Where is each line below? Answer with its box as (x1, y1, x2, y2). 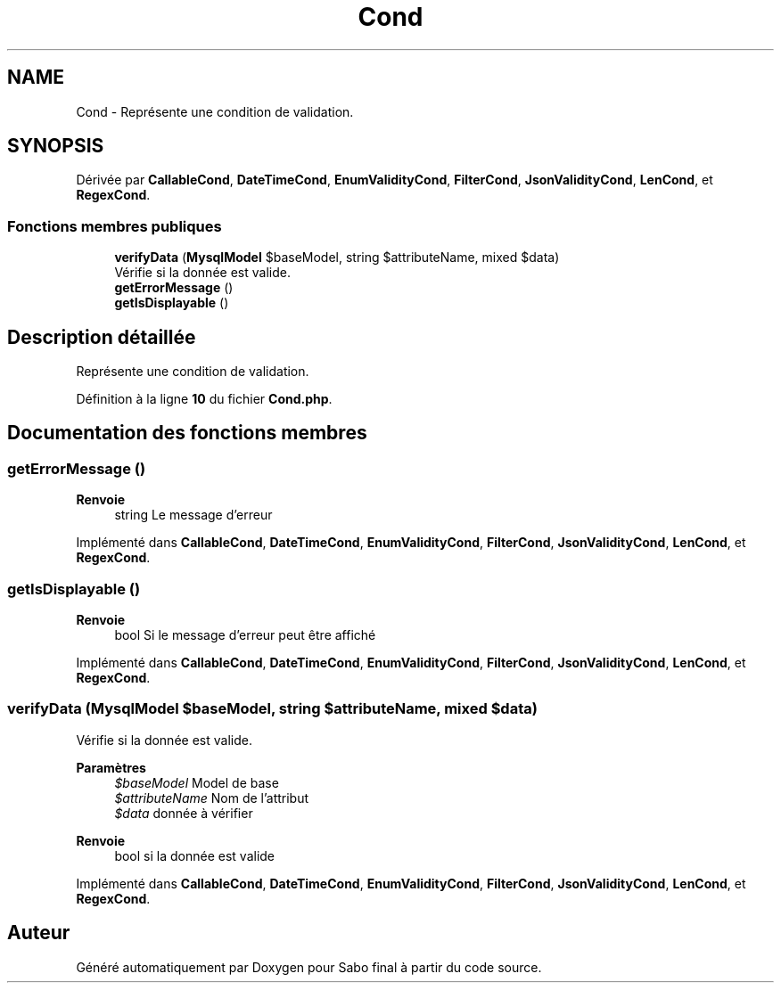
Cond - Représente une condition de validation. (76, 103, 354, 119)
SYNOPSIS (7, 135, 104, 158)
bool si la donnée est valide (114, 847, 275, 863)
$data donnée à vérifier (114, 805, 253, 821)
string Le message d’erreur (114, 507, 273, 523)
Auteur (7, 921, 70, 945)
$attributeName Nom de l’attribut (114, 790, 309, 806)
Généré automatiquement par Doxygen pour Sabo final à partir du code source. (76, 959, 542, 975)
